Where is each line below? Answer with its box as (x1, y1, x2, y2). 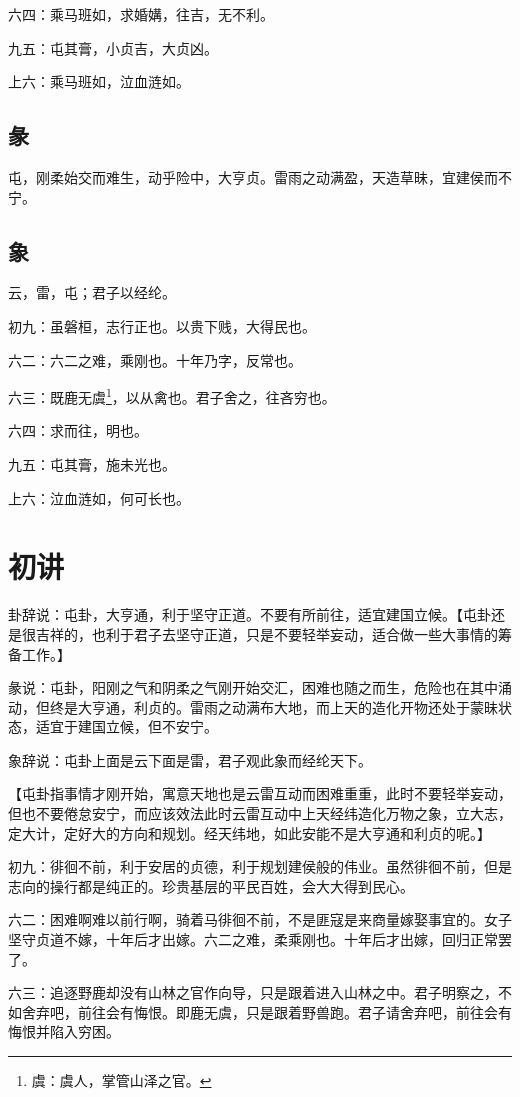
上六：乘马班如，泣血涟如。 (8, 71, 190, 92)
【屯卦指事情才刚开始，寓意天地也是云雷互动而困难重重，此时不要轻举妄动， (8, 783, 512, 804)
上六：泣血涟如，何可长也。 (8, 487, 190, 508)
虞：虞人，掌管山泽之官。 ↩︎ (31, 1070, 212, 1090)
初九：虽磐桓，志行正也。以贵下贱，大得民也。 (8, 315, 316, 336)
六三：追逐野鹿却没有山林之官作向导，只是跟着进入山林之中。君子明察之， (8, 982, 498, 1003)
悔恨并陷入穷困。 (8, 1021, 120, 1042)
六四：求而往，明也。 (8, 420, 148, 441)
